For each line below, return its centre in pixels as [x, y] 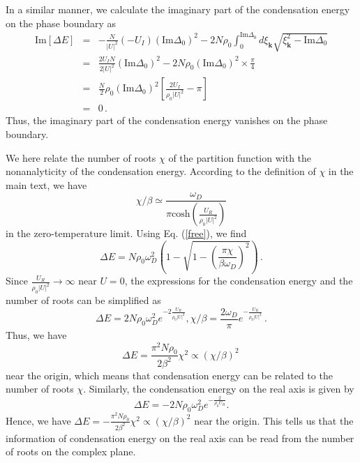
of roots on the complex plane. [71, 451]
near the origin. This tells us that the [274, 420]
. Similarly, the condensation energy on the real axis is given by [219, 389]
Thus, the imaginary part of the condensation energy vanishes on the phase [167, 120]
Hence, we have [38, 420]
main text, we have [46, 184]
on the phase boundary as [61, 23]
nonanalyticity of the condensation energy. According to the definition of [161, 171]
